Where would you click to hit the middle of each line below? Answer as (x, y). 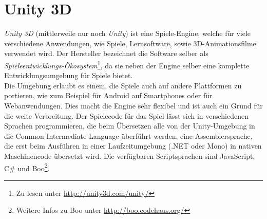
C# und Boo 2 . (27, 167)
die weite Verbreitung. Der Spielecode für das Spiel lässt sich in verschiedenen (126, 115)
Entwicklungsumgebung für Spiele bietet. (69, 75)
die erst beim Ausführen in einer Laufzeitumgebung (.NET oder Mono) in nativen (133, 146)
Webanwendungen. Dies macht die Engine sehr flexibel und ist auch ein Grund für (133, 105)
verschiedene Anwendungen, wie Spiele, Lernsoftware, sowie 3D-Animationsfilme (130, 43)
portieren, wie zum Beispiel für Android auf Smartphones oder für (108, 95)
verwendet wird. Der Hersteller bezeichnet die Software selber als (106, 53)
